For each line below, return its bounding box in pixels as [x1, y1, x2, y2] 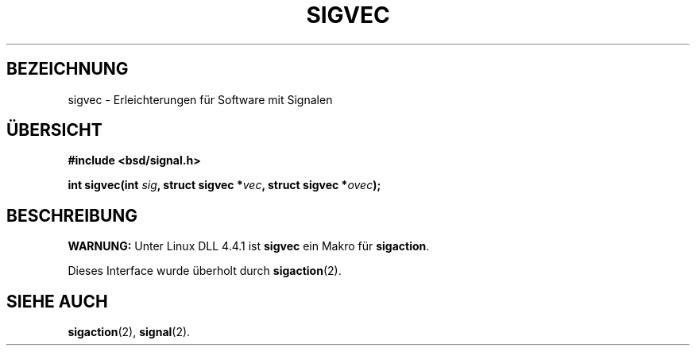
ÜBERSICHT [6, 120, 102, 141]
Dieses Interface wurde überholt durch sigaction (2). [68, 264, 342, 278]
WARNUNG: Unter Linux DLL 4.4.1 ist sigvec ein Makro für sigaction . [68, 239, 430, 253]
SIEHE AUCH [6, 291, 108, 311]
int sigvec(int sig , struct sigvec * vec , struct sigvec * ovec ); [68, 178, 381, 192]
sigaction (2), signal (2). [68, 325, 191, 339]
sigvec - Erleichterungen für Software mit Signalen [68, 92, 333, 106]
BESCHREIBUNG [6, 205, 138, 226]
